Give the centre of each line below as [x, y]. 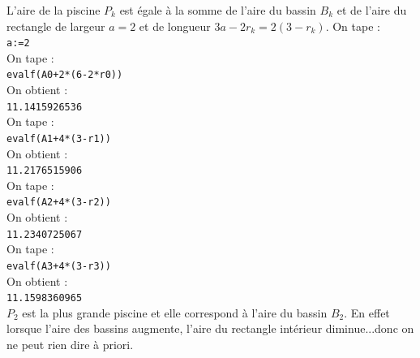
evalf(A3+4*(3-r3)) [59, 266]
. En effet [367, 312]
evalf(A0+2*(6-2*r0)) [65, 75]
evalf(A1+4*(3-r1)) [59, 138]
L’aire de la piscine [54, 10]
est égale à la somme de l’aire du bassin [218, 10]
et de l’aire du [372, 10]
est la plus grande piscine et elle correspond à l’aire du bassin [175, 312]
